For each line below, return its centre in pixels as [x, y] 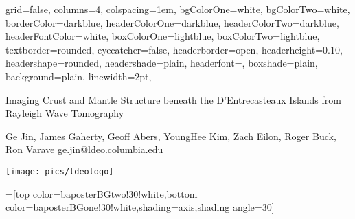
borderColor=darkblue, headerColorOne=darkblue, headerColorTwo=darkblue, [172, 22]
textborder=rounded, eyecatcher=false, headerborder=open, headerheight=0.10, [174, 49]
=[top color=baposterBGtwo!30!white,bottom [102, 193]
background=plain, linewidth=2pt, [79, 76]
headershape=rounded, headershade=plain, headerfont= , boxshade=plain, [162, 63]
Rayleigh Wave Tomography [65, 113]
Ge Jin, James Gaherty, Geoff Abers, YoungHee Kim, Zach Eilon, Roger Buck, [171, 136]
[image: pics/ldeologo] [60, 171]
